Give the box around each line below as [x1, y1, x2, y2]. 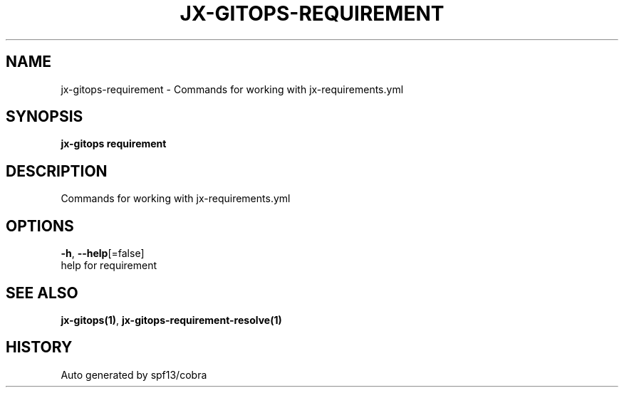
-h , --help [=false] [61, 247, 145, 260]
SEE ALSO [6, 283, 78, 302]
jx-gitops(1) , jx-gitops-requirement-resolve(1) [61, 313, 282, 326]
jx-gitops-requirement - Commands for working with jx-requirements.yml [61, 83, 404, 95]
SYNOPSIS [6, 108, 83, 126]
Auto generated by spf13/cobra [61, 368, 207, 381]
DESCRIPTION [6, 162, 108, 180]
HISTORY [6, 338, 73, 357]
